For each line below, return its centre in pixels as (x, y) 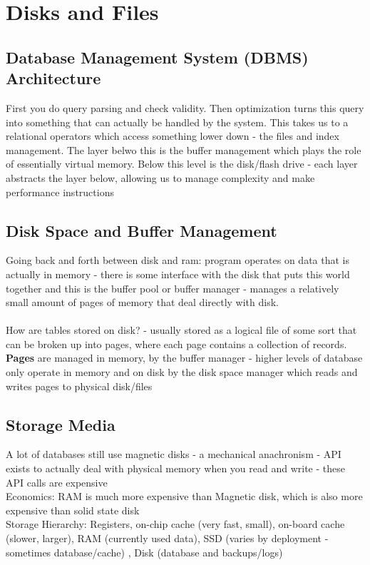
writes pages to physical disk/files (79, 386)
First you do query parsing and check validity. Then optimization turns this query (185, 107)
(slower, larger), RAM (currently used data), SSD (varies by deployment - (167, 538)
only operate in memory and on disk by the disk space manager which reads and (182, 372)
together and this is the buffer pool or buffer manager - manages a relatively (173, 288)
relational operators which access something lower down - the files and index (173, 136)
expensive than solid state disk (73, 510)
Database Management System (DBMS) (157, 57)
